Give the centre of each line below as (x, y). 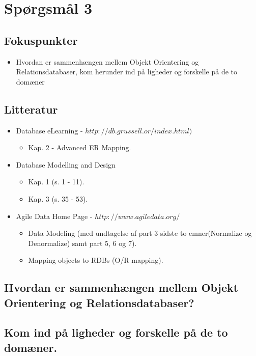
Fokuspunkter (41, 40)
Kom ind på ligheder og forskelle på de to (116, 332)
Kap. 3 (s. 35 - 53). (58, 198)
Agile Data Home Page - (54, 216)
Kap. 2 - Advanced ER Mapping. (80, 147)
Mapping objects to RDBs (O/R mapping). (96, 260)
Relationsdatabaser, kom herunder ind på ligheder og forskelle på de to (127, 72)
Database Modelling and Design (66, 164)
